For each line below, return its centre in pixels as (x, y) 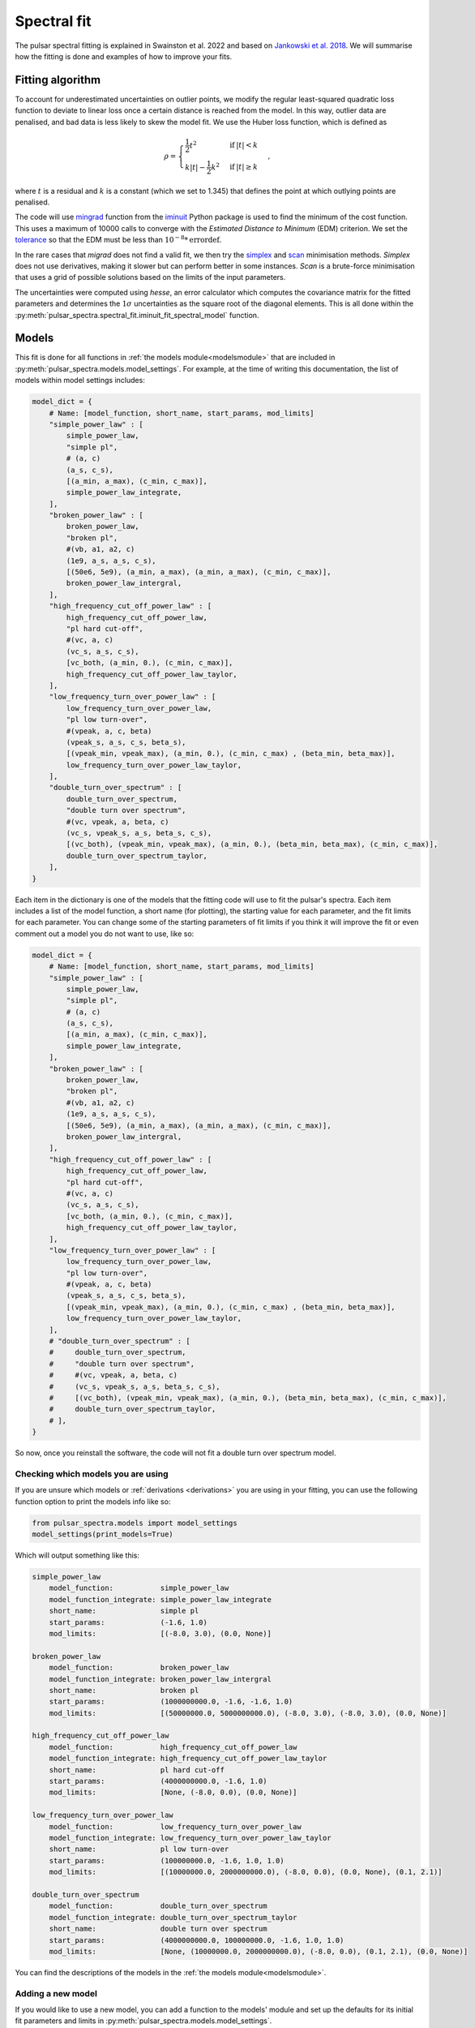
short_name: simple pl (124, 1611)
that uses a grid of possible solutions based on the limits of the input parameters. (150, 277)
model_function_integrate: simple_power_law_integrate (160, 1599)
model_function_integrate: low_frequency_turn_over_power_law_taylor (190, 1838)
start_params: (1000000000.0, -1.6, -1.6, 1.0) (171, 1702)
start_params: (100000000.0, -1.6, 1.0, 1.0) (167, 1860)
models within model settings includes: (80, 380)
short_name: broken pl (124, 1690)
